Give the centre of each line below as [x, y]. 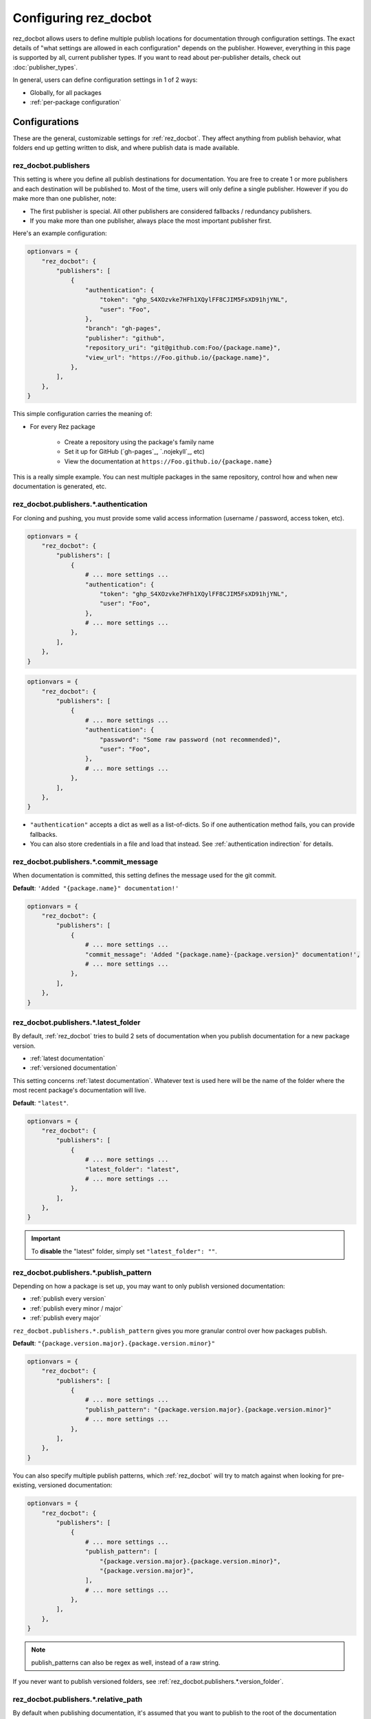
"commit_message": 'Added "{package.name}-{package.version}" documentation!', [223, 954]
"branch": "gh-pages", [123, 329]
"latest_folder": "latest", [132, 1169]
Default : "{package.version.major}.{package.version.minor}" [114, 1343]
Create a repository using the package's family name [139, 442]
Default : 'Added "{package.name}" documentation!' [96, 888]
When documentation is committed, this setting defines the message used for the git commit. [145, 875]
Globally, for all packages [66, 92]
